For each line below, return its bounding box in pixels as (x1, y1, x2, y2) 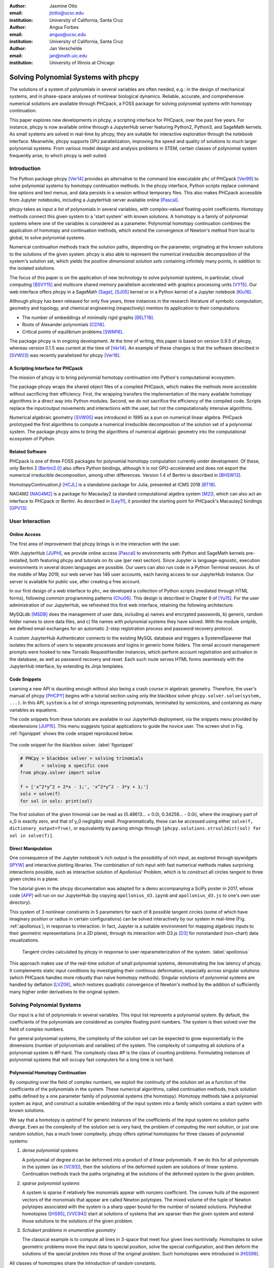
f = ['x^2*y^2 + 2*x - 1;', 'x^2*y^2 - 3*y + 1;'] (20, 784, 149, 790)
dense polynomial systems (22, 1147, 78, 1153)
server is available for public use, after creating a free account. (9, 578, 141, 584)
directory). (9, 899, 31, 905)
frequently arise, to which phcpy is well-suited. (9, 152, 108, 158)
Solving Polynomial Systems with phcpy (9, 73, 140, 81)
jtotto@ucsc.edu (49, 10, 84, 16)
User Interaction (9, 517, 50, 524)
